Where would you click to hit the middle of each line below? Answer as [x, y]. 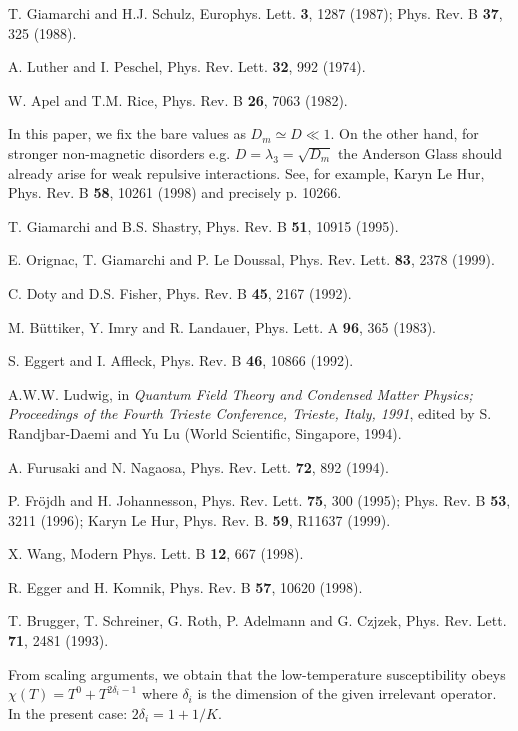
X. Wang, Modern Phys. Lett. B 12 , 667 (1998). [156, 553]
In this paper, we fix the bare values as [127, 133]
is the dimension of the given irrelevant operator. [347, 693]
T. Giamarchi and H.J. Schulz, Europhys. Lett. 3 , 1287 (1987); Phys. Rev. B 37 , [255, 13]
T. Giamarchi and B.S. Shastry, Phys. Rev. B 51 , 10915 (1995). [203, 225]
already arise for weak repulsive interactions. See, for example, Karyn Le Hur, [246, 172]
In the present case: [68, 712]
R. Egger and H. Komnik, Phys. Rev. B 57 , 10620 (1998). [185, 586]
